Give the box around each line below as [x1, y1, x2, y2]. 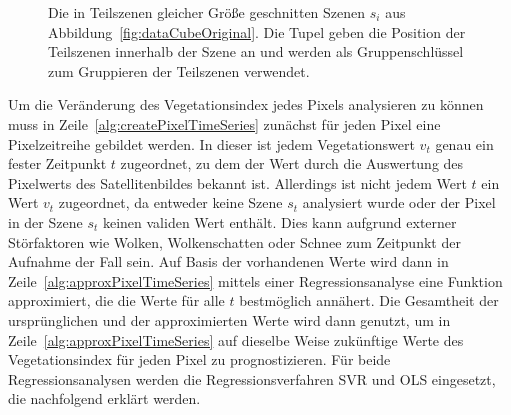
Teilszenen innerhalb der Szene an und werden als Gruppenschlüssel [48, 41, 464, 62]
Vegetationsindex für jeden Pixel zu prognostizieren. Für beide [8, 349, 391, 370]
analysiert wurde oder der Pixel [302, 192, 496, 213]
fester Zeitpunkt [8, 153, 107, 174]
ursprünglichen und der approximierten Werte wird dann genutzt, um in [8, 309, 451, 330]
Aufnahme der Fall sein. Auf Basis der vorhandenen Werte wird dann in [8, 251, 449, 272]
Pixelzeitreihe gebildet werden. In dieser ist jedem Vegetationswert [8, 133, 415, 154]
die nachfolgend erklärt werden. [8, 388, 201, 409]
